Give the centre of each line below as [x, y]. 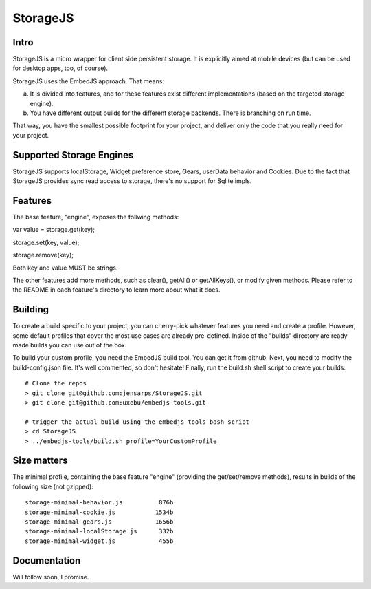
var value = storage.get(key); [54, 230]
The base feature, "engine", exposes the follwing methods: [96, 217]
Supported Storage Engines [73, 155]
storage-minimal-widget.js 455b [99, 541]
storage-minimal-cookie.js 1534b [99, 512]
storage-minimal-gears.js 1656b [99, 522]
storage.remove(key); [43, 255]
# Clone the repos [56, 383]
